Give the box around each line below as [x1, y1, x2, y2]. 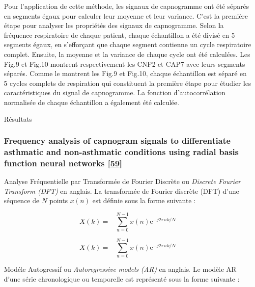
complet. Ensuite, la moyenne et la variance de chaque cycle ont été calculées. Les [4, 49, 250, 59]
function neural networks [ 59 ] [4, 157, 122, 169]
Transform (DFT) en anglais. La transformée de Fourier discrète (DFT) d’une [4, 185, 239, 196]
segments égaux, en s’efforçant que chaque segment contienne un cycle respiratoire [4, 39, 251, 50]
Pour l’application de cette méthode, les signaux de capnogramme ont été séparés [4, 1, 249, 11]
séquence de [4, 195, 40, 206]
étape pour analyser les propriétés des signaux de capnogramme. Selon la [4, 20, 224, 30]
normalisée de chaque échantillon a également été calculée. [4, 97, 179, 107]
